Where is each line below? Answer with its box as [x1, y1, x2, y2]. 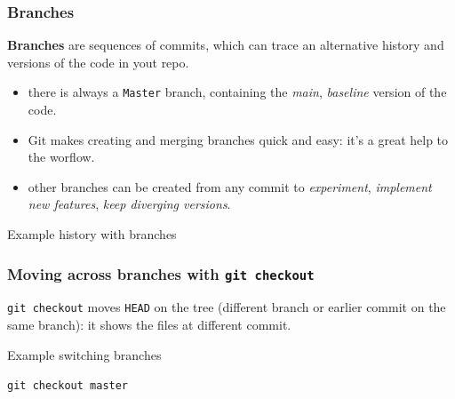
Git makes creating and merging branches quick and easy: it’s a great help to [28, 130, 449, 148]
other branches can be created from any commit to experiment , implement [28, 177, 432, 196]
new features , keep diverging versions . [28, 195, 231, 213]
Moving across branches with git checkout [7, 262, 315, 284]
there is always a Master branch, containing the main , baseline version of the [28, 83, 447, 101]
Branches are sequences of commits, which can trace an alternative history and [7, 36, 444, 54]
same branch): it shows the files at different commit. [7, 315, 291, 334]
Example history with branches [7, 225, 177, 243]
